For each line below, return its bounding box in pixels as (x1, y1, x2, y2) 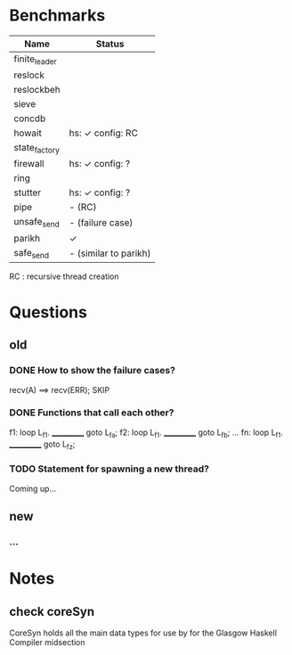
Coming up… (9, 483, 57, 494)
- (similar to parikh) (69, 247, 151, 259)
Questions (9, 302, 87, 322)
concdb (13, 112, 46, 125)
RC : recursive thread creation (9, 271, 119, 282)
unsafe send (13, 216, 60, 230)
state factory (13, 142, 60, 156)
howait (13, 127, 42, 139)
